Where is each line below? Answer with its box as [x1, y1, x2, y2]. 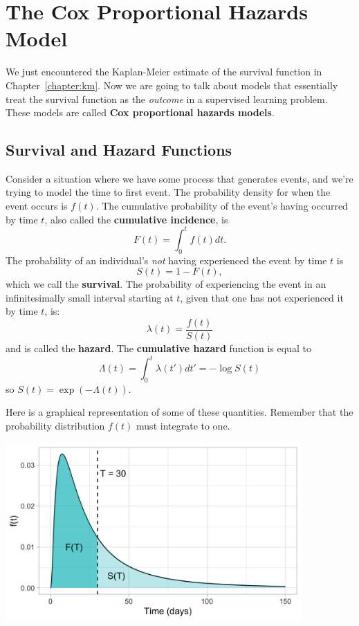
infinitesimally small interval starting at [6, 290, 174, 304]
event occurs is [6, 199, 68, 213]
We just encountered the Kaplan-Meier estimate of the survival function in [6, 64, 322, 79]
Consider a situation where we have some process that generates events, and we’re [6, 171, 353, 185]
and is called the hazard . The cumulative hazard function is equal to [6, 341, 311, 355]
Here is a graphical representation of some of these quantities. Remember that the [6, 405, 353, 419]
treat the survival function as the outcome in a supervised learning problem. [6, 91, 328, 106]
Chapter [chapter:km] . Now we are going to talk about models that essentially [6, 77, 338, 92]
